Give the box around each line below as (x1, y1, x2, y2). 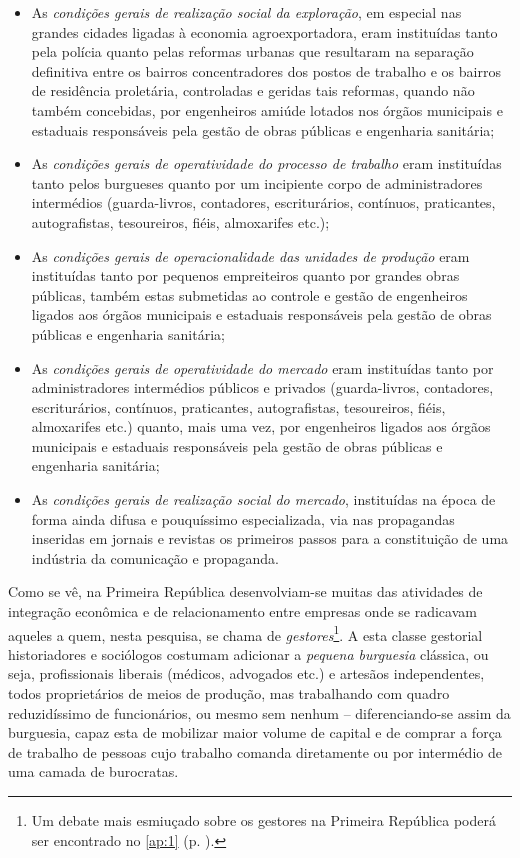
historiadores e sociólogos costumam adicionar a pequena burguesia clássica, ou (8, 643, 489, 664)
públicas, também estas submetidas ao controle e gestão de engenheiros (31, 284, 468, 305)
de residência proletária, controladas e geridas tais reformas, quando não (31, 80, 475, 101)
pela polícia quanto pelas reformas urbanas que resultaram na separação (31, 41, 474, 62)
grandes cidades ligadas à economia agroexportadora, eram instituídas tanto (31, 21, 498, 42)
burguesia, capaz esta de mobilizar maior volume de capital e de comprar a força (8, 722, 502, 743)
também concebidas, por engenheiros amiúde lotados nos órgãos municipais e (31, 99, 503, 120)
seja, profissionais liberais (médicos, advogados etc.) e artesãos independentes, (8, 663, 485, 684)
